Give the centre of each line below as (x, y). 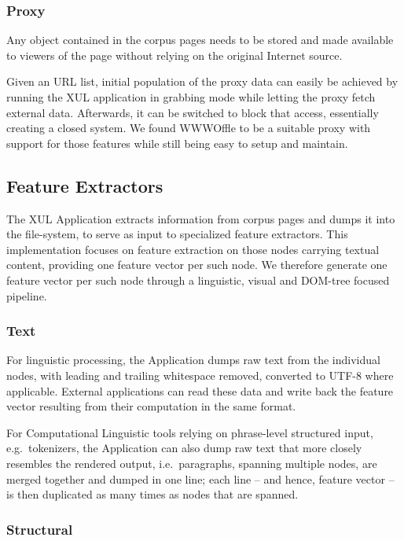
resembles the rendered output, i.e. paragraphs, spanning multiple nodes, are (192, 463)
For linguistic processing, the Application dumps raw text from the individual (193, 360)
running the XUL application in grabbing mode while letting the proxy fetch (191, 97)
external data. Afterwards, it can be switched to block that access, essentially (193, 112)
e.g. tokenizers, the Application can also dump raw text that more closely (184, 448)
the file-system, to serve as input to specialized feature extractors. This (177, 234)
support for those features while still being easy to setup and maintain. (177, 143)
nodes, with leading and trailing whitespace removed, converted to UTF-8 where (200, 375)
